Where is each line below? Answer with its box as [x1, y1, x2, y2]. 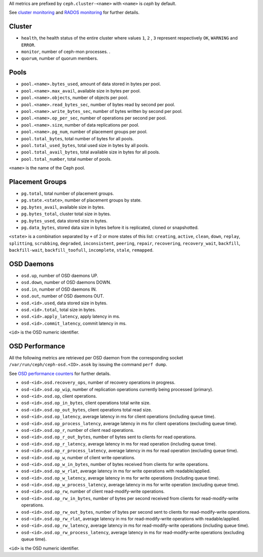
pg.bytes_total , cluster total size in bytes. [21, 211, 111, 217]
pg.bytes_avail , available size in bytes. [21, 204, 105, 210]
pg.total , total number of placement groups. [21, 190, 114, 196]
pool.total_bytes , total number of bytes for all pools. [21, 135, 134, 141]
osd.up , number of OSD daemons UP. [21, 273, 98, 278]
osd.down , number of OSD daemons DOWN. [21, 279, 112, 285]
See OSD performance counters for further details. [9, 371, 111, 376]
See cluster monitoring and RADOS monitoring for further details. [9, 10, 140, 16]
